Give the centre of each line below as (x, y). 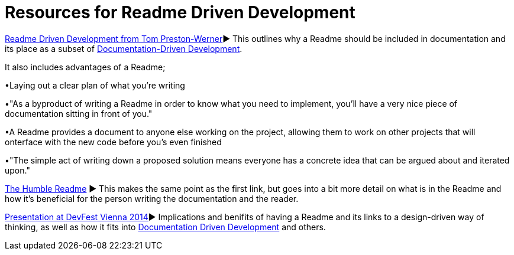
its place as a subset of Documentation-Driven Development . (124, 48)
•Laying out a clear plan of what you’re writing (95, 85)
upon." (17, 170)
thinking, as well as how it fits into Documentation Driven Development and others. (165, 227)
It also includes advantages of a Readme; (85, 67)
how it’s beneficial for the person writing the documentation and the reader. (152, 198)
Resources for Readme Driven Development (180, 12)
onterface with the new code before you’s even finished (113, 142)
